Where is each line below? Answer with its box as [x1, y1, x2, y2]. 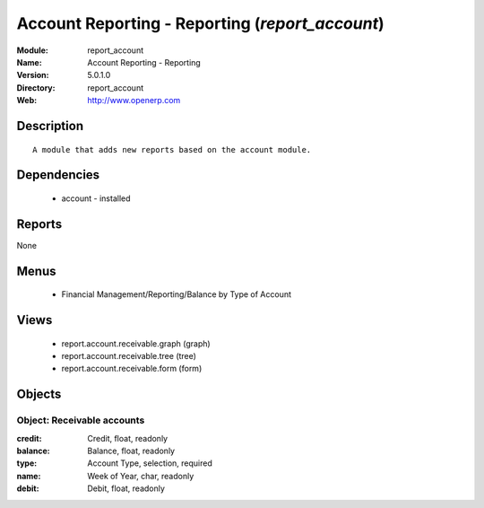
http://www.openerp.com [87, 95, 181, 106]
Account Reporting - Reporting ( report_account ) [16, 13, 385, 33]
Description [16, 118, 84, 134]
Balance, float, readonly [87, 445, 175, 456]
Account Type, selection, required [87, 458, 212, 469]
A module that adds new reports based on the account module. [32, 145, 312, 154]
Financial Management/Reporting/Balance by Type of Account [61, 289, 291, 300]
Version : [16, 70, 49, 81]
